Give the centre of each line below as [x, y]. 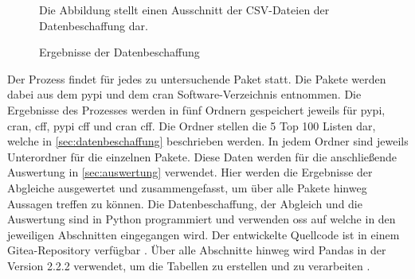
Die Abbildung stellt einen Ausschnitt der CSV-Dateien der [184, 10]
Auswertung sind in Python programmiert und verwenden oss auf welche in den [202, 219]
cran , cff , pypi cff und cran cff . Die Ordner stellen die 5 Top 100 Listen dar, [192, 125]
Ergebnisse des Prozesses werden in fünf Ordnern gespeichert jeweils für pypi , [196, 109]
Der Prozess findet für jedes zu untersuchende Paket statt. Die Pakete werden [197, 78]
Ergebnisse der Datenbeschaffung [119, 52]
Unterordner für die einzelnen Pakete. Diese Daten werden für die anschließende [202, 156]
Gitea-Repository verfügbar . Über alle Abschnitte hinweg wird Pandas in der [197, 250]
